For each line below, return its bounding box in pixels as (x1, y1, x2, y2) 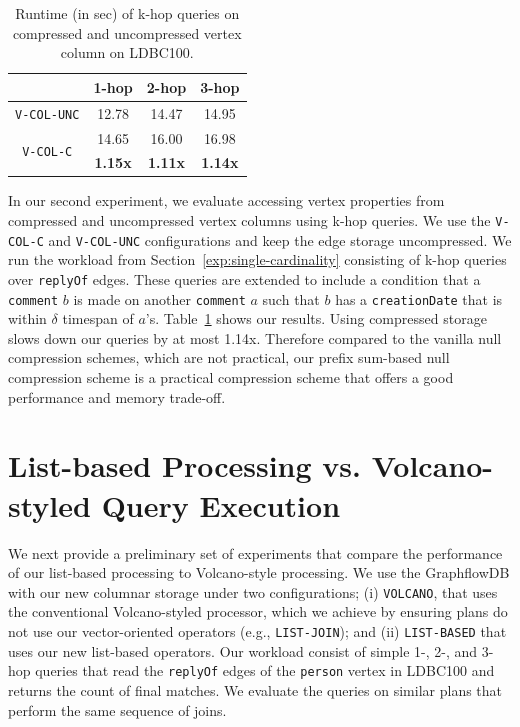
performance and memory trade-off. (8, 386, 226, 407)
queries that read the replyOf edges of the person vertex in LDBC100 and (35, 660, 495, 681)
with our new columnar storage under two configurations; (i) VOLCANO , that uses (8, 581, 498, 602)
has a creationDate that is (335, 288, 503, 309)
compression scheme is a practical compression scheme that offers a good (8, 367, 454, 388)
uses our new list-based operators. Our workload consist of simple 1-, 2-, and (8, 640, 478, 661)
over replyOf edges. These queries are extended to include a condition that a (8, 268, 481, 289)
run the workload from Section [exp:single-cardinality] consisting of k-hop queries (8, 249, 507, 270)
